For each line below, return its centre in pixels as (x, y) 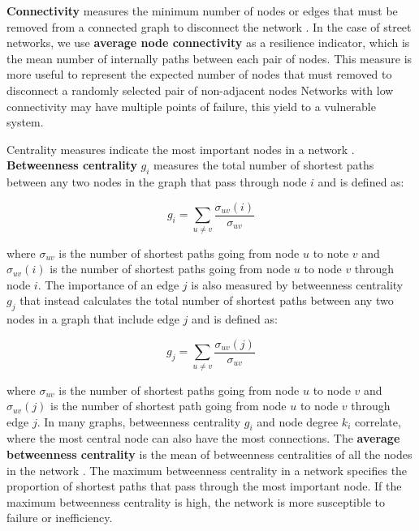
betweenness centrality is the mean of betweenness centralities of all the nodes (209, 454)
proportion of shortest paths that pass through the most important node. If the (204, 486)
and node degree (298, 421)
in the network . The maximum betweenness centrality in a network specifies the (207, 470)
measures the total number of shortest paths (264, 165)
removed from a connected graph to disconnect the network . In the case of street (209, 26)
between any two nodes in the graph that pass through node (157, 182)
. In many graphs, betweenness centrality (139, 421)
